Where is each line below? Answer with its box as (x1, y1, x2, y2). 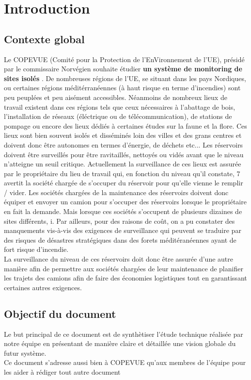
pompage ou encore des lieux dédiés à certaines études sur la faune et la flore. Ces (4, 120, 247, 131)
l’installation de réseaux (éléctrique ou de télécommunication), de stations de (4, 111, 232, 121)
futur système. (4, 347, 47, 358)
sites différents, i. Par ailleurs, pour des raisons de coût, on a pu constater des (4, 215, 235, 226)
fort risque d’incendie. (4, 244, 69, 254)
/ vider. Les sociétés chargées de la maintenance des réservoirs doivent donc (4, 187, 229, 197)
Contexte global (4, 31, 85, 46)
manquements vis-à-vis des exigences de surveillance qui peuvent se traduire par (4, 225, 241, 235)
